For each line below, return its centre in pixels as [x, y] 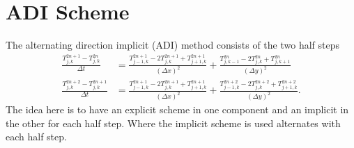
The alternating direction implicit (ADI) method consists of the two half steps [172, 45]
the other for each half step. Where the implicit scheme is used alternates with [173, 123]
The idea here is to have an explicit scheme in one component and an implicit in [177, 109]
